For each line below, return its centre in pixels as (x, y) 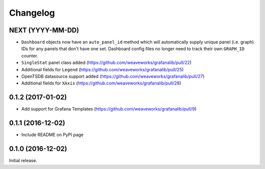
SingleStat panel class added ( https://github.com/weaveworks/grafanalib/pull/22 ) (106, 63)
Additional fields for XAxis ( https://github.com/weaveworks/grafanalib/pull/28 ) (101, 83)
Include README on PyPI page (52, 135)
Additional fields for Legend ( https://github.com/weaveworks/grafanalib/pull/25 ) (103, 69)
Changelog (32, 13)
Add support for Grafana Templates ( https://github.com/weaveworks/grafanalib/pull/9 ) (109, 109)
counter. (30, 56)
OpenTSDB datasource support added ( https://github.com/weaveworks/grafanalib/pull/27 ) (113, 77)
